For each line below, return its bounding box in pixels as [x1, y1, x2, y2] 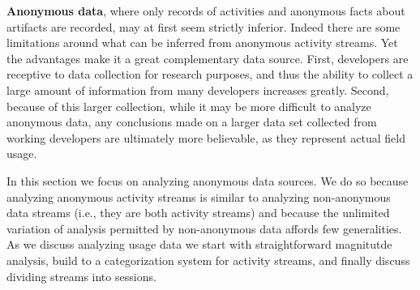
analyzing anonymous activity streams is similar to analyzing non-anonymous [6, 188, 391, 205]
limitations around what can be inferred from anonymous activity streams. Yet [6, 34, 398, 51]
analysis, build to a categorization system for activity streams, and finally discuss [6, 251, 410, 268]
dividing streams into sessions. [6, 267, 156, 284]
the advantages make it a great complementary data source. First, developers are [6, 49, 409, 66]
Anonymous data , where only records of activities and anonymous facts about [6, 2, 405, 19]
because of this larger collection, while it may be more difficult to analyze [6, 97, 371, 114]
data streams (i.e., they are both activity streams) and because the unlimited [6, 204, 390, 221]
